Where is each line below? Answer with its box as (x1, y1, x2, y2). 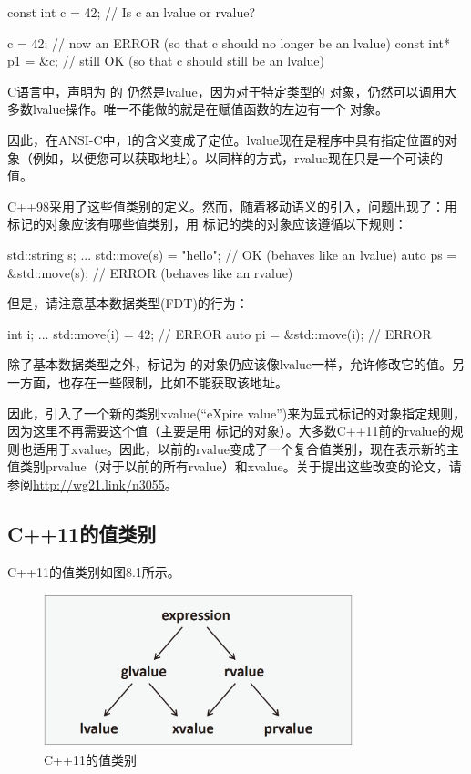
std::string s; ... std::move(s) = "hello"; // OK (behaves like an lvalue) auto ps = (7, 244, 457, 263)
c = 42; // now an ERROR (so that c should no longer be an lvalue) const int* (7, 33, 450, 52)
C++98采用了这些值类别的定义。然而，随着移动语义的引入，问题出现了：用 (7, 196, 457, 215)
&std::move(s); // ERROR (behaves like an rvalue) (7, 263, 293, 282)
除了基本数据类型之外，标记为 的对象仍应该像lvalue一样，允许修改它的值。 (7, 355, 453, 374)
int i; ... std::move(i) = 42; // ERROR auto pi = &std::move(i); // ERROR (7, 324, 432, 343)
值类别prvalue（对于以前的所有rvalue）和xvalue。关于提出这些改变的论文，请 (7, 457, 462, 476)
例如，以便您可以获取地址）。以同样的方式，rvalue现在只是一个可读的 (32, 148, 443, 167)
